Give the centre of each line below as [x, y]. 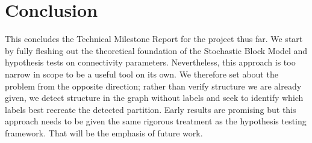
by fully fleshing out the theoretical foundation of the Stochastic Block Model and [156, 50]
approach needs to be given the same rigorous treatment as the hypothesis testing [156, 121]
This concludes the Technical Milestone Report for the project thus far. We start [154, 39]
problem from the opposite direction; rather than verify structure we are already [153, 86]
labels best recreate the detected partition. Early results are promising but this [151, 109]
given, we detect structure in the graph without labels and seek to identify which [154, 98]
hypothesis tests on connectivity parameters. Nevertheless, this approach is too [150, 62]
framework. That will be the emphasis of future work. [104, 132]
